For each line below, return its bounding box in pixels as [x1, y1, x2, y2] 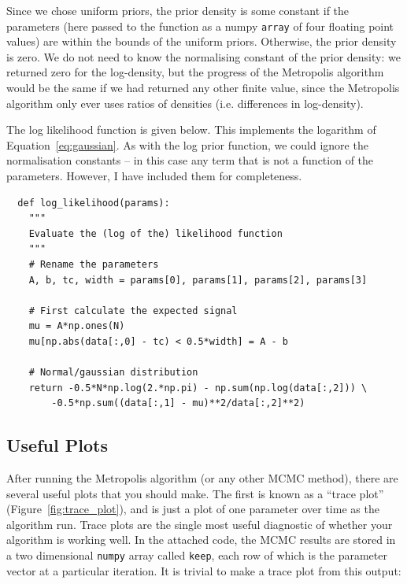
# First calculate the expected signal [28, 305, 238, 316]
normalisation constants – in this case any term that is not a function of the [6, 152, 374, 168]
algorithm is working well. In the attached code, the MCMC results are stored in [6, 531, 396, 548]
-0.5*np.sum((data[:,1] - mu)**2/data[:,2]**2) [51, 397, 305, 409]
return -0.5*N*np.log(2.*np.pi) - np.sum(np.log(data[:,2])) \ [28, 382, 368, 394]
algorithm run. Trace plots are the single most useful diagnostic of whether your [6, 516, 393, 532]
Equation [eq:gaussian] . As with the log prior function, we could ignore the [6, 136, 368, 153]
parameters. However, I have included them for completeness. [6, 168, 302, 183]
